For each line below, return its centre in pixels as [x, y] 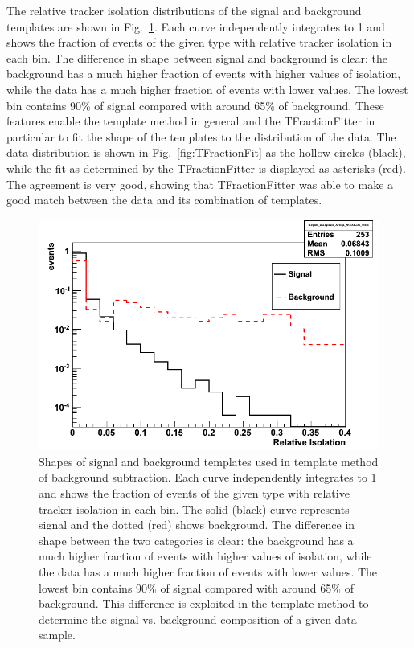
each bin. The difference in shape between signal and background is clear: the [197, 57]
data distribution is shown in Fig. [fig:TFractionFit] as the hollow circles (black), [206, 152]
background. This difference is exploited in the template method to [204, 603]
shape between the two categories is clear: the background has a [196, 540]
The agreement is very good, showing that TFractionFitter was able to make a [200, 184]
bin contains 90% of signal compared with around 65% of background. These [195, 105]
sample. [57, 635]
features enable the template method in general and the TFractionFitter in [191, 121]
